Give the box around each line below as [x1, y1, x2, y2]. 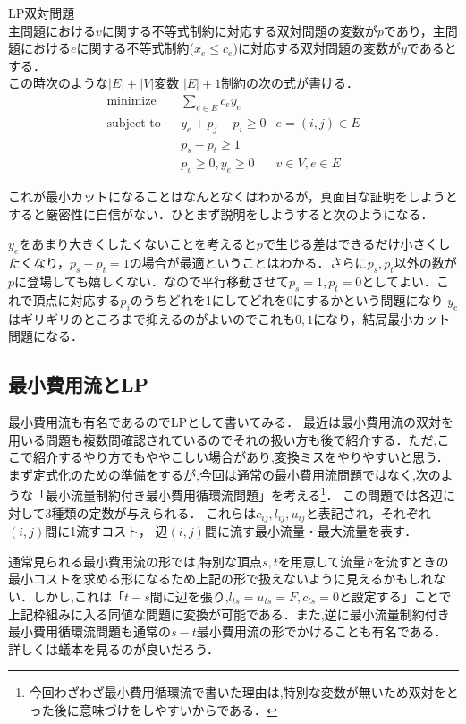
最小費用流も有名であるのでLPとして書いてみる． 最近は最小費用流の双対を [8, 413, 453, 431]
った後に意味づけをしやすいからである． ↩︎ [29, 700, 277, 719]
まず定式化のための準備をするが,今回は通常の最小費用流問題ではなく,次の [8, 464, 441, 483]
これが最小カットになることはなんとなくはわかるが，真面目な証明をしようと [8, 187, 458, 206]
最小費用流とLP [8, 371, 149, 398]
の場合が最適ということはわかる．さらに [129, 253, 368, 272]
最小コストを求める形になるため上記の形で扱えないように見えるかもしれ [8, 569, 434, 588]
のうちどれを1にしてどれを [130, 290, 287, 309]
